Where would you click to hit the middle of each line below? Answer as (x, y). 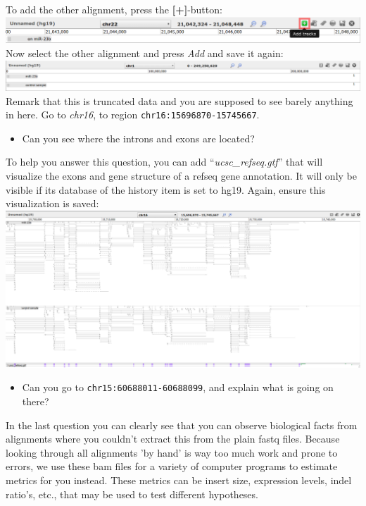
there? (36, 401)
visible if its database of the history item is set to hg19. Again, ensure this (166, 189)
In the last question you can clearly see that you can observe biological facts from (182, 425)
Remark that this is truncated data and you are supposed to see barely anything (179, 100)
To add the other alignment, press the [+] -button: (114, 9)
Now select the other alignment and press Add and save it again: (145, 53)
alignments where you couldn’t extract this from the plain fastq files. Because (173, 439)
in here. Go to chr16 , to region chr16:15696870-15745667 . (133, 115)
